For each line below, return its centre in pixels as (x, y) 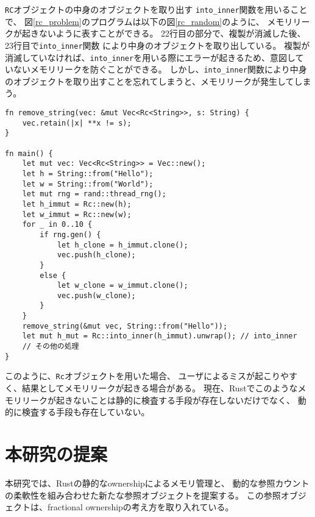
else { (53, 275)
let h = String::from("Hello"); (88, 173)
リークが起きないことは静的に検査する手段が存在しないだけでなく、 (158, 400)
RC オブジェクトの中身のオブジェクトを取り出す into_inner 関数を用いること (156, 9)
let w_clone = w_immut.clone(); (122, 286)
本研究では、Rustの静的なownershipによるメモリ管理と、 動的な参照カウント (157, 483)
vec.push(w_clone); (96, 295)
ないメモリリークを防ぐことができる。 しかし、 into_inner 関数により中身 (160, 69)
